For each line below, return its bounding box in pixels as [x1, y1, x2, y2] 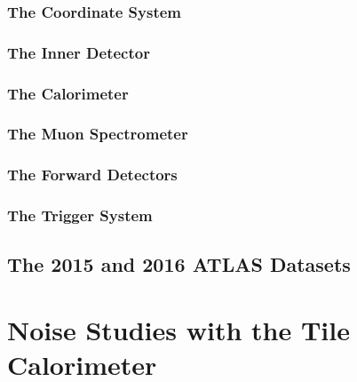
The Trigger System [7, 204, 153, 227]
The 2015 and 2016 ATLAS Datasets [7, 251, 351, 278]
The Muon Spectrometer [7, 123, 188, 145]
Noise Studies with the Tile [7, 312, 350, 348]
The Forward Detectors [7, 163, 178, 186]
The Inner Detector [7, 41, 150, 63]
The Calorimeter [7, 82, 129, 104]
